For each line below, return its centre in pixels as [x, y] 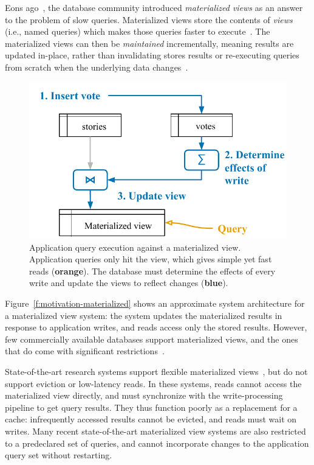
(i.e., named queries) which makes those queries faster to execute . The [138, 31]
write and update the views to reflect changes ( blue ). [129, 283]
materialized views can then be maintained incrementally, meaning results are [149, 43]
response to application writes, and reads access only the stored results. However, [156, 327]
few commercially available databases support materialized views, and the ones [152, 339]
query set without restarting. [59, 455]
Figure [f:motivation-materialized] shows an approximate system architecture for [155, 303]
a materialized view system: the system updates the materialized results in [144, 315]
